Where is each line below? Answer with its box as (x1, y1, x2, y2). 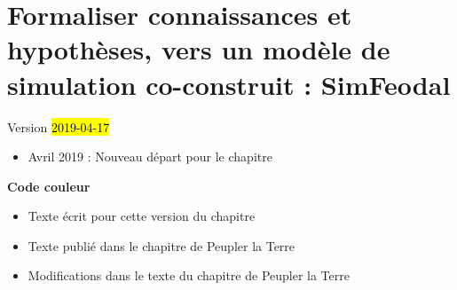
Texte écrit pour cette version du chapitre (28, 207, 256, 225)
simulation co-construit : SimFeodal (7, 66, 451, 102)
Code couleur (7, 176, 91, 195)
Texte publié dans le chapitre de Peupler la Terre (28, 236, 295, 255)
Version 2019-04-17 (7, 117, 110, 136)
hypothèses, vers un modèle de (7, 31, 390, 67)
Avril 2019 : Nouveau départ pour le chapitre (28, 147, 272, 166)
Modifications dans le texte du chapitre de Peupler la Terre (28, 266, 350, 285)
